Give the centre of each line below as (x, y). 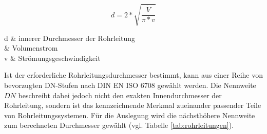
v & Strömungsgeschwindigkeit (52, 58)
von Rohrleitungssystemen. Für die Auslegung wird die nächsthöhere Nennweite (130, 115)
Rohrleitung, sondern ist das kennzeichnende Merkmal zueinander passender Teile (133, 105)
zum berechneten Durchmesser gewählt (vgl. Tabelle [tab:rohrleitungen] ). (119, 125)
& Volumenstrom (31, 48)
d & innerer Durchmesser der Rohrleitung (70, 38)
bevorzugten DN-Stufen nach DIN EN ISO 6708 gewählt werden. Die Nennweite (130, 85)
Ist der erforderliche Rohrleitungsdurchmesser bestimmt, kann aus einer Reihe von (133, 75)
